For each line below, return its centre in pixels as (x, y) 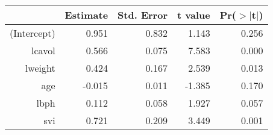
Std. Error (143, 15)
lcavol (43, 50)
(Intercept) (33, 33)
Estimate (86, 15)
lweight (40, 68)
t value (193, 15)
